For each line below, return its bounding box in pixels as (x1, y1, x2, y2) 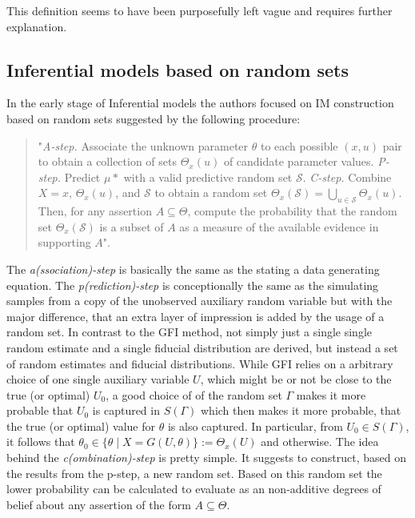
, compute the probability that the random (187, 203, 397, 219)
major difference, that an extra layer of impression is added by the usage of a (6, 307, 385, 324)
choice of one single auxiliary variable (6, 371, 190, 387)
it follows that (6, 433, 75, 450)
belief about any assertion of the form (6, 496, 191, 512)
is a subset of (99, 218, 164, 235)
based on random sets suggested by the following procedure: (6, 110, 301, 126)
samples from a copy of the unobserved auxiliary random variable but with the (6, 292, 393, 309)
